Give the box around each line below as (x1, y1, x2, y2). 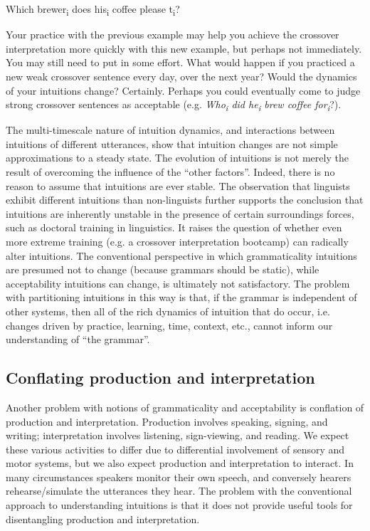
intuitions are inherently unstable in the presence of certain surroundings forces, (6, 206, 354, 221)
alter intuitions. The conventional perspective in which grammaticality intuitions (6, 248, 357, 263)
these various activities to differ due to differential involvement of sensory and (6, 441, 345, 456)
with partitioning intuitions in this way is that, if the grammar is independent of (6, 290, 357, 305)
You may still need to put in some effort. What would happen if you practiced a (6, 55, 355, 70)
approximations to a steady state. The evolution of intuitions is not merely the (6, 150, 349, 165)
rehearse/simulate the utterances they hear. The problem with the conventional (6, 483, 352, 498)
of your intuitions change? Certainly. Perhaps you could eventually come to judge (6, 83, 361, 98)
